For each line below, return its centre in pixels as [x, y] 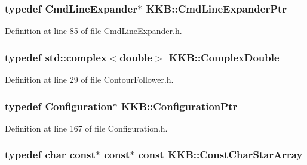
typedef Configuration [59, 106]
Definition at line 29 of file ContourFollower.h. [89, 80]
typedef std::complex [56, 57]
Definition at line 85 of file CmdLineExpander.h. [93, 31]
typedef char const [50, 155]
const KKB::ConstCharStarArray [220, 155]
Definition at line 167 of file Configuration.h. [86, 128]
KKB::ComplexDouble [224, 57]
